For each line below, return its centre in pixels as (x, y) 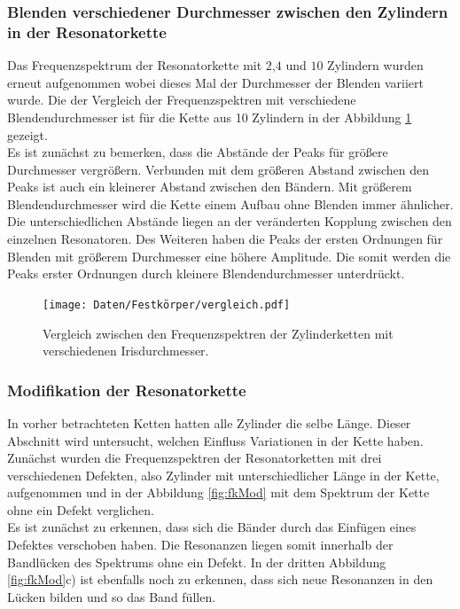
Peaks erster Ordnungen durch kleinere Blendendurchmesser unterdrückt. (206, 273)
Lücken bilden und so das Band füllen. (112, 596)
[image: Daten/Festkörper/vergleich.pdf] (167, 304)
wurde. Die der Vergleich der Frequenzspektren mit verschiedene (182, 100)
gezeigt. (27, 134)
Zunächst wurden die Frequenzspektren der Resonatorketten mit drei (195, 458)
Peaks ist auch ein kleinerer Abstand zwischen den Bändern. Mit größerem (210, 187)
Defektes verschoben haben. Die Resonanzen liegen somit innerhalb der (200, 545)
